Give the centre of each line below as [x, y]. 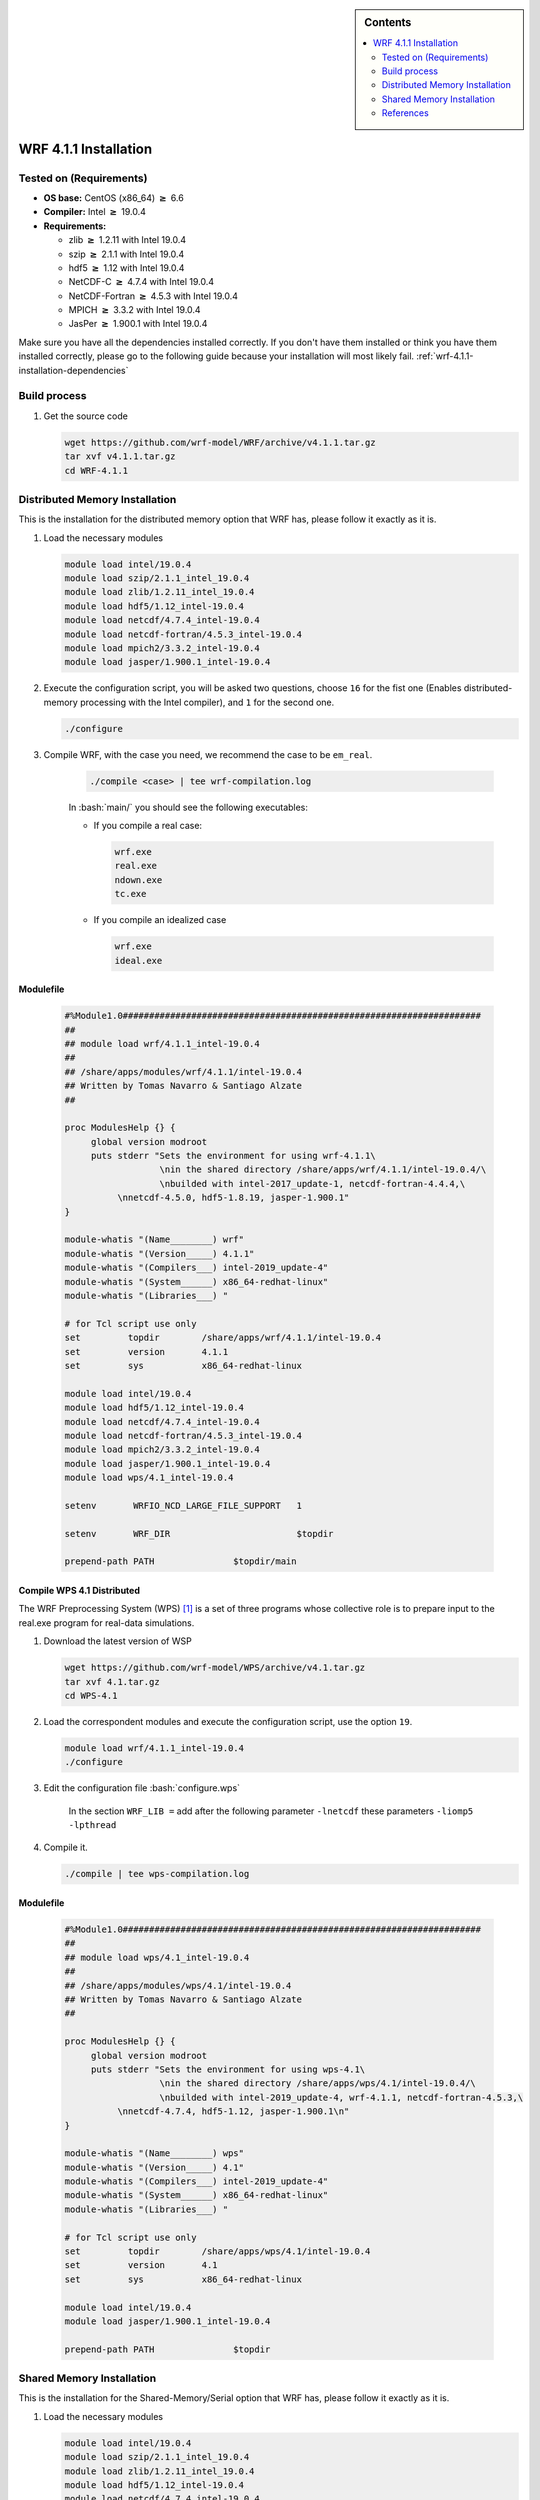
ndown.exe [138, 879]
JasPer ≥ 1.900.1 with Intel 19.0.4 [138, 324]
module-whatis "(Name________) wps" [154, 2153]
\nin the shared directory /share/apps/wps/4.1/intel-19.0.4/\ [318, 2083]
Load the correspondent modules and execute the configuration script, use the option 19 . [228, 1721]
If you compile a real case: [148, 826]
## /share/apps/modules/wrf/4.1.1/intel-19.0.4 [183, 1071]
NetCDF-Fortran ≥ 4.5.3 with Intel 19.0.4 [153, 296]
